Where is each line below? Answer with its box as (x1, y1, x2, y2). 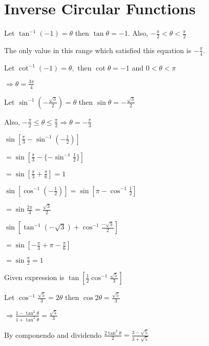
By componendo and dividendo (4, 329, 102, 340)
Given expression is (4, 272, 65, 283)
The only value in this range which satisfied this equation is (4, 44, 192, 55)
